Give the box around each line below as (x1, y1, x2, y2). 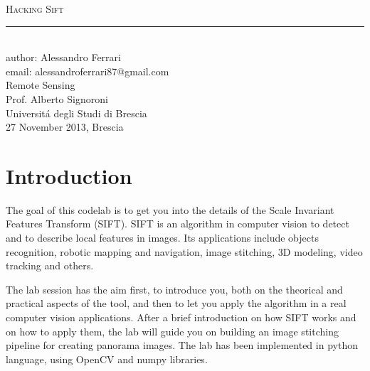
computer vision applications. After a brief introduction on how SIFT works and (6, 310, 356, 325)
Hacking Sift (6, 1, 64, 16)
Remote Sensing (6, 77, 75, 92)
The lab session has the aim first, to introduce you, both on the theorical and (6, 281, 343, 296)
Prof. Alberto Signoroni (6, 91, 108, 106)
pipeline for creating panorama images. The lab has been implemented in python (6, 338, 358, 353)
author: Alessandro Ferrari (6, 50, 121, 65)
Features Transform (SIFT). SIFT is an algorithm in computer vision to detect (6, 216, 349, 231)
